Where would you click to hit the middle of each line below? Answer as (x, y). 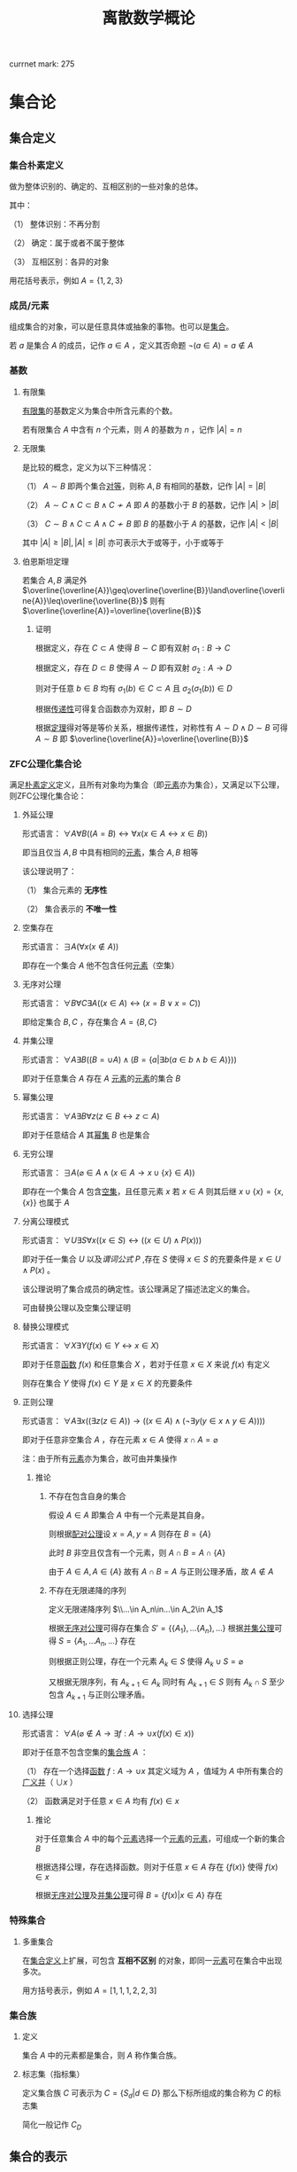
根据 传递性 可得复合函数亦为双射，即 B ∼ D (113, 709)
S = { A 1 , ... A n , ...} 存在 (97, 1642)
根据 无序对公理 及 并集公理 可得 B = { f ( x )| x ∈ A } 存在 (129, 1895)
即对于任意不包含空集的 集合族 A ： (85, 1753)
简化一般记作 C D (52, 2125)
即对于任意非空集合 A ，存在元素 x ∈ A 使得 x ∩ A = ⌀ (120, 1440)
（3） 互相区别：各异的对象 (59, 262)
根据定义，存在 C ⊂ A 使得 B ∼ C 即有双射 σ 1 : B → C (133, 648)
